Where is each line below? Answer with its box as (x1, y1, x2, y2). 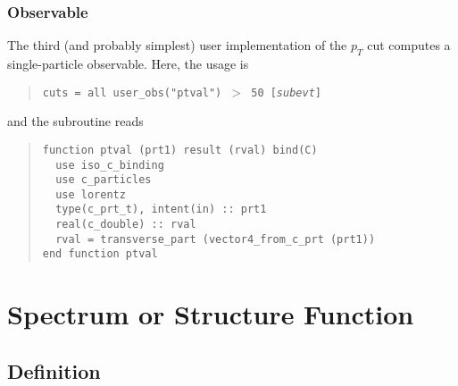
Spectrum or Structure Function (7, 296, 414, 332)
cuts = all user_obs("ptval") (42, 86, 222, 99)
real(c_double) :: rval (55, 218, 196, 231)
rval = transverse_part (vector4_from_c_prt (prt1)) (55, 232, 376, 246)
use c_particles (55, 173, 152, 187)
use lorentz (55, 188, 126, 201)
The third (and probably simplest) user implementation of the (7, 36, 347, 55)
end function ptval (42, 248, 158, 261)
